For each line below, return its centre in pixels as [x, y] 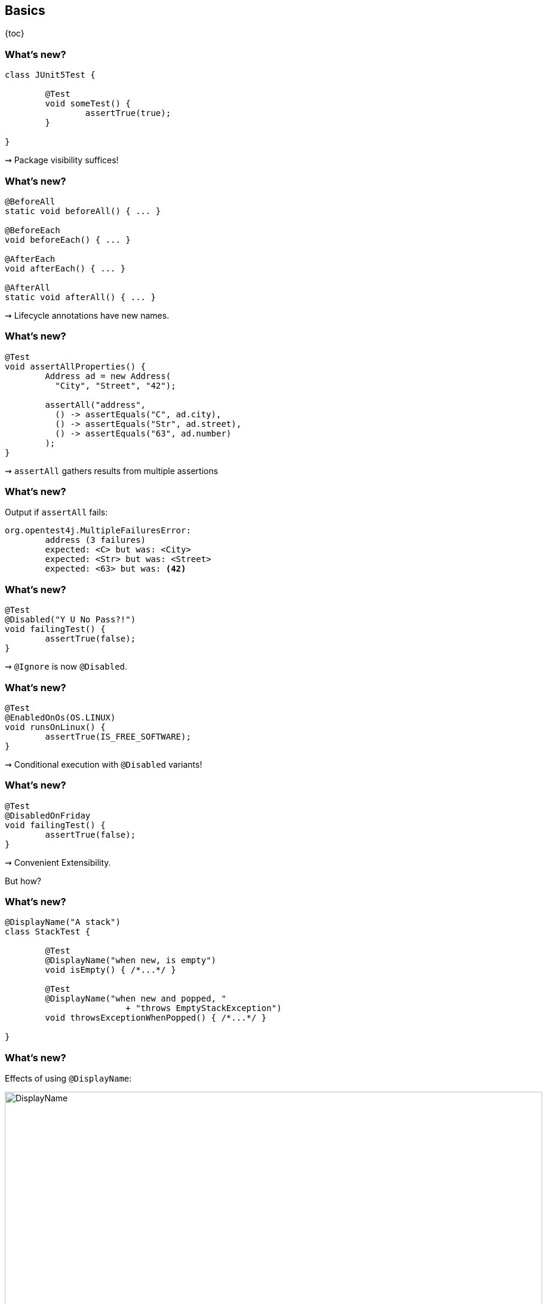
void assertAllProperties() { [76, 366]
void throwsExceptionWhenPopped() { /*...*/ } [156, 1018]
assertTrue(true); [128, 113]
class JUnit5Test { [50, 75]
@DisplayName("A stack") [63, 922]
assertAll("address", [96, 404]
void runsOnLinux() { [55, 727]
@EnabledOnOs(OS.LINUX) [60, 717]
